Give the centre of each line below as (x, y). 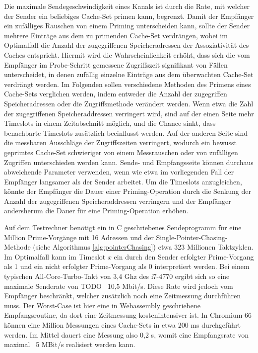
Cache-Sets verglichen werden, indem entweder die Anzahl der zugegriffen (116, 94)
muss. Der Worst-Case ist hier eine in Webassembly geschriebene (102, 305)
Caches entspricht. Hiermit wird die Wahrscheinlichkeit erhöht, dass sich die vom (127, 54)
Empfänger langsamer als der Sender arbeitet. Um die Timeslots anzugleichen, (123, 181)
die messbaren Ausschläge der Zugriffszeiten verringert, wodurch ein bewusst (120, 142)
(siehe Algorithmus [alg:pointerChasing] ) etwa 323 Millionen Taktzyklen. (143, 247)
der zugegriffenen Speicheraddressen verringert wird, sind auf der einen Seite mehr (129, 113)
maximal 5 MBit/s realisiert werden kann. (70, 344)
